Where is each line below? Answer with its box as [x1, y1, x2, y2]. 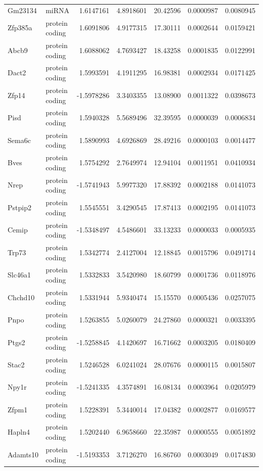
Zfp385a [8, 22, 32, 33]
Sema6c [8, 134, 31, 145]
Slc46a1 [8, 269, 31, 280]
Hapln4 [8, 427, 30, 437]
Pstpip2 [8, 202, 31, 212]
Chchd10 [8, 292, 35, 302]
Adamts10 [8, 449, 39, 459]
